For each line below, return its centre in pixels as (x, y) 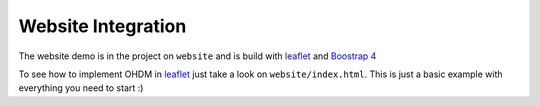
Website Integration (102, 26)
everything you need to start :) (81, 88)
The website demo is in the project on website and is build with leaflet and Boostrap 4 (197, 56)
